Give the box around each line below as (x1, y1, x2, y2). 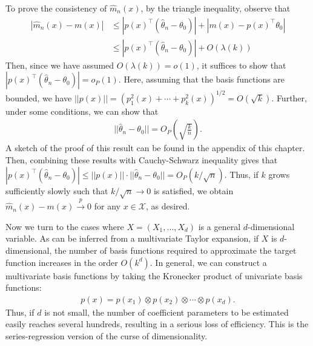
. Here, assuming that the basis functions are (118, 73, 285, 86)
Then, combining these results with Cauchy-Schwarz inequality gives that (5, 153, 278, 166)
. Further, (271, 91, 307, 104)
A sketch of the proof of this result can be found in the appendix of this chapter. (5, 141, 305, 154)
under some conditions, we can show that (5, 104, 159, 117)
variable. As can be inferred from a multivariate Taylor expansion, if (5, 232, 259, 245)
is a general (198, 220, 241, 232)
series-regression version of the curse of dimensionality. (5, 329, 208, 342)
